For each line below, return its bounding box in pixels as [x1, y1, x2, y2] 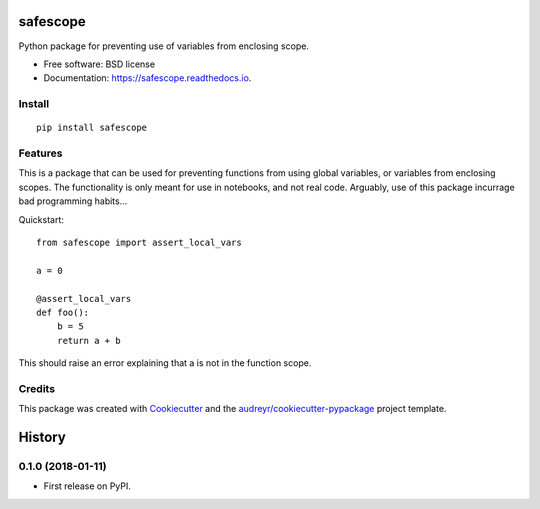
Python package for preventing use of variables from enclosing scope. [18, 40, 310, 52]
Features [18, 146, 63, 160]
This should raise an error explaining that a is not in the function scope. [18, 357, 312, 369]
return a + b [56, 335, 121, 346]
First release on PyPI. [43, 480, 132, 492]
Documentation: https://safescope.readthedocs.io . [43, 72, 252, 84]
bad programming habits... [18, 195, 128, 207]
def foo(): [36, 306, 90, 318]
